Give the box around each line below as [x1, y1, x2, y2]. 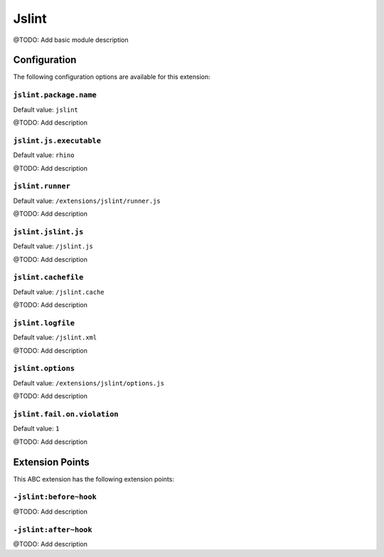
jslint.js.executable [13, 136, 101, 145]
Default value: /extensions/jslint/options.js [13, 378, 165, 387]
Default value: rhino [13, 151, 75, 159]
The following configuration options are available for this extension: [13, 73, 210, 81]
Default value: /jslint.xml [13, 333, 97, 341]
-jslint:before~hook [13, 492, 97, 502]
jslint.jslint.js [13, 227, 84, 236]
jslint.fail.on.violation [13, 409, 119, 419]
